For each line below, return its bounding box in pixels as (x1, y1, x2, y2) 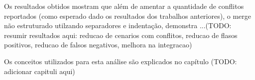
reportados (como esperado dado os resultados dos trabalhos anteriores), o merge (4, 10, 251, 21)
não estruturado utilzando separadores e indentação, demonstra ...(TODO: (4, 20, 232, 31)
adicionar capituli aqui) (4, 66, 75, 76)
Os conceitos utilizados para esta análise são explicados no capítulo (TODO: (4, 56, 237, 66)
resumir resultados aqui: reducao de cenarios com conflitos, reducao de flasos (4, 30, 238, 40)
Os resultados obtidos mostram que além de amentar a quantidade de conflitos (4, 1, 244, 11)
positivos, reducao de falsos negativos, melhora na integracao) (4, 40, 192, 50)
